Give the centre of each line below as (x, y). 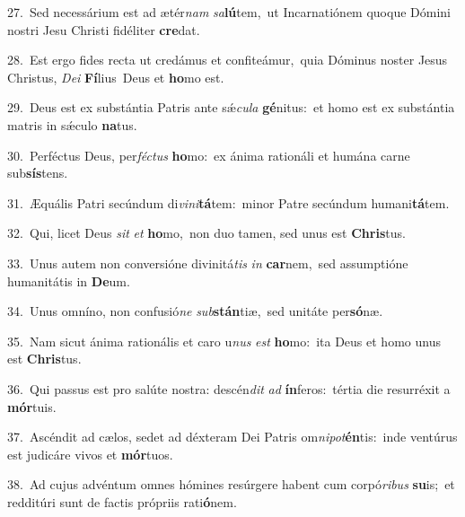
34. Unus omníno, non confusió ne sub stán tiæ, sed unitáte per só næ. (195, 311)
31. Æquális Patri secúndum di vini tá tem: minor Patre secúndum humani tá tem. (228, 202)
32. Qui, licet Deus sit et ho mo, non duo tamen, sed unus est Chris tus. (206, 233)
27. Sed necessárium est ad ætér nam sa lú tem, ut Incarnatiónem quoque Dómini (229, 12)
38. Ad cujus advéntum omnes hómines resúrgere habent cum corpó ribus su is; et (231, 484)
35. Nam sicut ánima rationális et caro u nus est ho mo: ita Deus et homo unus (224, 341)
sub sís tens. (38, 173)
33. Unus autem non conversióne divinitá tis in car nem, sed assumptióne (208, 263)
